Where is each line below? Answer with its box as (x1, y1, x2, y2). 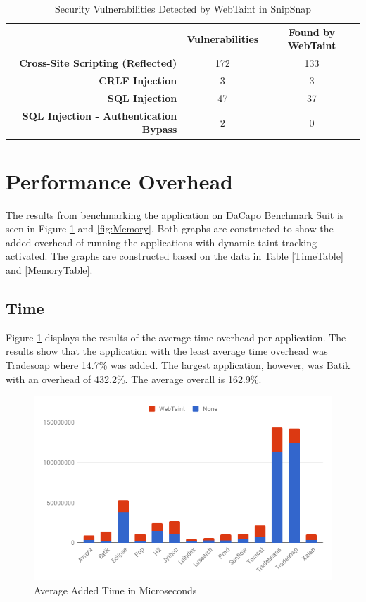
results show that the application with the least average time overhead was (6, 344, 328, 358)
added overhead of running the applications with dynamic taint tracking (6, 234, 317, 249)
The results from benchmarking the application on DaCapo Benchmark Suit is (6, 207, 344, 222)
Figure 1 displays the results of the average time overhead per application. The (6, 330, 346, 344)
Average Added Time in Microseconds (34, 582, 197, 597)
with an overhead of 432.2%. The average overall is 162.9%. (6, 371, 262, 386)
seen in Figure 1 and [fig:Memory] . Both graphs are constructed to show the (6, 221, 334, 236)
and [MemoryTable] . (6, 263, 93, 277)
